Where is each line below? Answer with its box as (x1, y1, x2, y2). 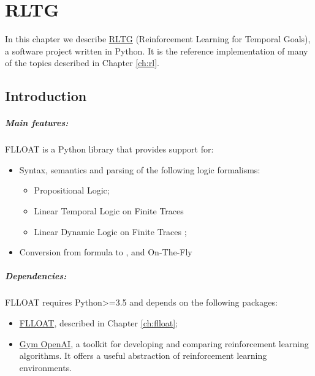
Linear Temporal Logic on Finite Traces (34, 205, 184, 217)
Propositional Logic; (34, 184, 110, 197)
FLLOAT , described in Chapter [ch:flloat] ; (19, 316, 178, 329)
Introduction (5, 86, 87, 105)
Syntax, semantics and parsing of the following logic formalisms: (19, 163, 260, 176)
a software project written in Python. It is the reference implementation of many (5, 44, 308, 57)
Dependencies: (5, 269, 67, 282)
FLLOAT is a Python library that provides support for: (5, 143, 214, 156)
